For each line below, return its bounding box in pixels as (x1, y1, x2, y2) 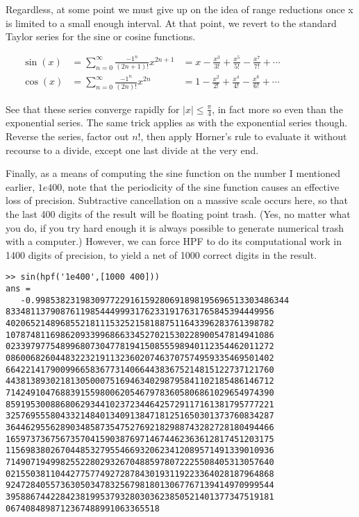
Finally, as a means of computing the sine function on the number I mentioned (6, 166, 340, 180)
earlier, (6, 179, 35, 194)
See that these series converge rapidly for (6, 101, 180, 116)
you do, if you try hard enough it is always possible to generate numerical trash (6, 220, 344, 235)
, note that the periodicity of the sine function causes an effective (62, 179, 340, 194)
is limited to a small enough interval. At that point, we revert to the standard (6, 15, 337, 30)
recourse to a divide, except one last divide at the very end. (6, 142, 259, 157)
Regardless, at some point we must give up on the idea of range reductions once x (6, 2, 353, 16)
